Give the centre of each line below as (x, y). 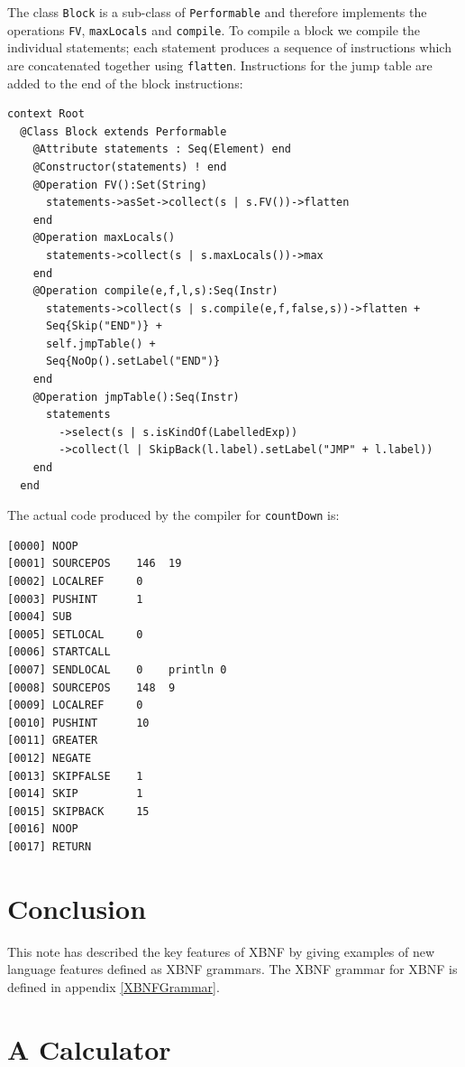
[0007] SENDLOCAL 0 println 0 (117, 670)
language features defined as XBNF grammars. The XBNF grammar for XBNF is (232, 969)
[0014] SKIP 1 (75, 794)
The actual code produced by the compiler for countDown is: (173, 515)
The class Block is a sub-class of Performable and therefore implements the (217, 12)
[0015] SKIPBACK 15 (78, 811)
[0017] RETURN (50, 846)
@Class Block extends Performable (123, 131)
